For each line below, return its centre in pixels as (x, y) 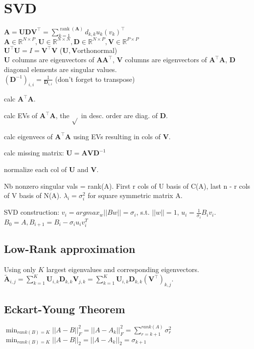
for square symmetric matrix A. (135, 195)
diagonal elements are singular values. (60, 69)
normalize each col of (35, 169)
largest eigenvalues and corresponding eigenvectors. (123, 269)
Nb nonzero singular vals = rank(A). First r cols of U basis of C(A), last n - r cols (127, 186)
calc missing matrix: (34, 153)
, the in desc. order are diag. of (106, 115)
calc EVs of (21, 115)
